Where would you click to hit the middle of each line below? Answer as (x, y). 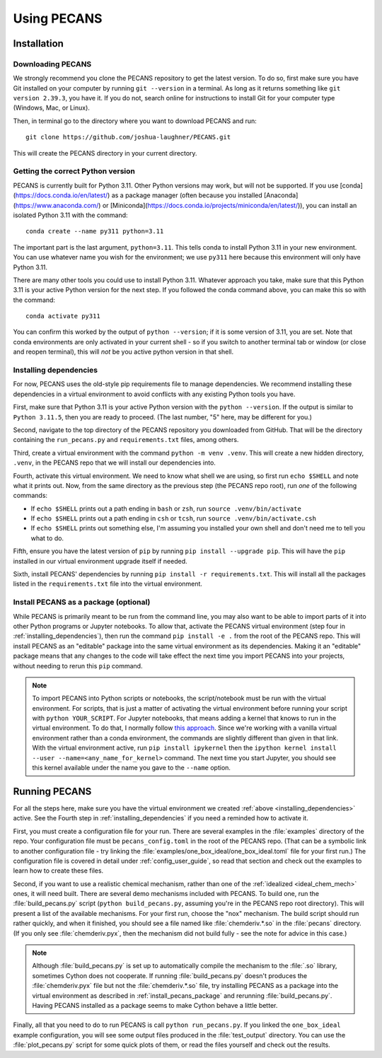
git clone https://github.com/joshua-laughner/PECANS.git (128, 137)
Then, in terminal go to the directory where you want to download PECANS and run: (135, 121)
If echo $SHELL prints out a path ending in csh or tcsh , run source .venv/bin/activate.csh (173, 518)
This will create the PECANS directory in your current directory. (105, 153)
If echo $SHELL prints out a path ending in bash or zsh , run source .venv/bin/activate (166, 508)
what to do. (47, 538)
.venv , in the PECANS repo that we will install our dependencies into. (114, 463)
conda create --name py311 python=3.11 (95, 231)
